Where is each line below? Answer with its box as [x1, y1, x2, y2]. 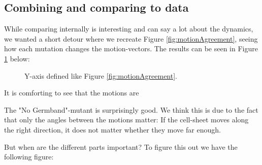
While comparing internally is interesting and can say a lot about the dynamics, [4, 23, 253, 34]
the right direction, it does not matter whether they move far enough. [4, 124, 221, 135]
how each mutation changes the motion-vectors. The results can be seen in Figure [4, 43, 258, 54]
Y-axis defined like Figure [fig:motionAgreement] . [24, 70, 177, 81]
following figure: [4, 151, 54, 162]
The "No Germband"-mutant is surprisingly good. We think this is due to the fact [4, 104, 258, 115]
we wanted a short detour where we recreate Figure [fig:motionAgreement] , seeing [4, 33, 258, 44]
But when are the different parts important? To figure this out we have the [4, 141, 238, 152]
